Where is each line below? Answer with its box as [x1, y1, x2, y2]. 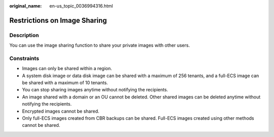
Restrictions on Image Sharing [9, 16, 107, 25]
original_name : [9, 3, 42, 9]
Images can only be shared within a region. [22, 65, 112, 72]
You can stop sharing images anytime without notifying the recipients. [22, 87, 168, 93]
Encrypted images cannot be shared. [22, 108, 99, 114]
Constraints [9, 55, 40, 62]
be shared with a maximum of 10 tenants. [22, 80, 109, 86]
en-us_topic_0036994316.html [49, 3, 113, 9]
